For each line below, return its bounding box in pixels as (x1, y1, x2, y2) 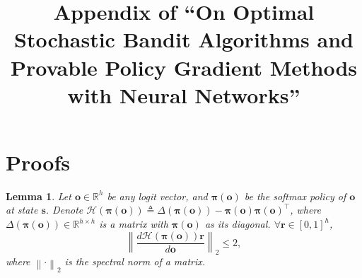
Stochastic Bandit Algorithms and (14, 25, 354, 54)
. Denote (45, 202, 83, 217)
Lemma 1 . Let (6, 188, 71, 203)
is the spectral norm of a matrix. (64, 254, 206, 269)
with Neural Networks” (67, 80, 300, 109)
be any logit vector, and (107, 188, 208, 203)
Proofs (6, 147, 70, 176)
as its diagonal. (204, 216, 271, 231)
